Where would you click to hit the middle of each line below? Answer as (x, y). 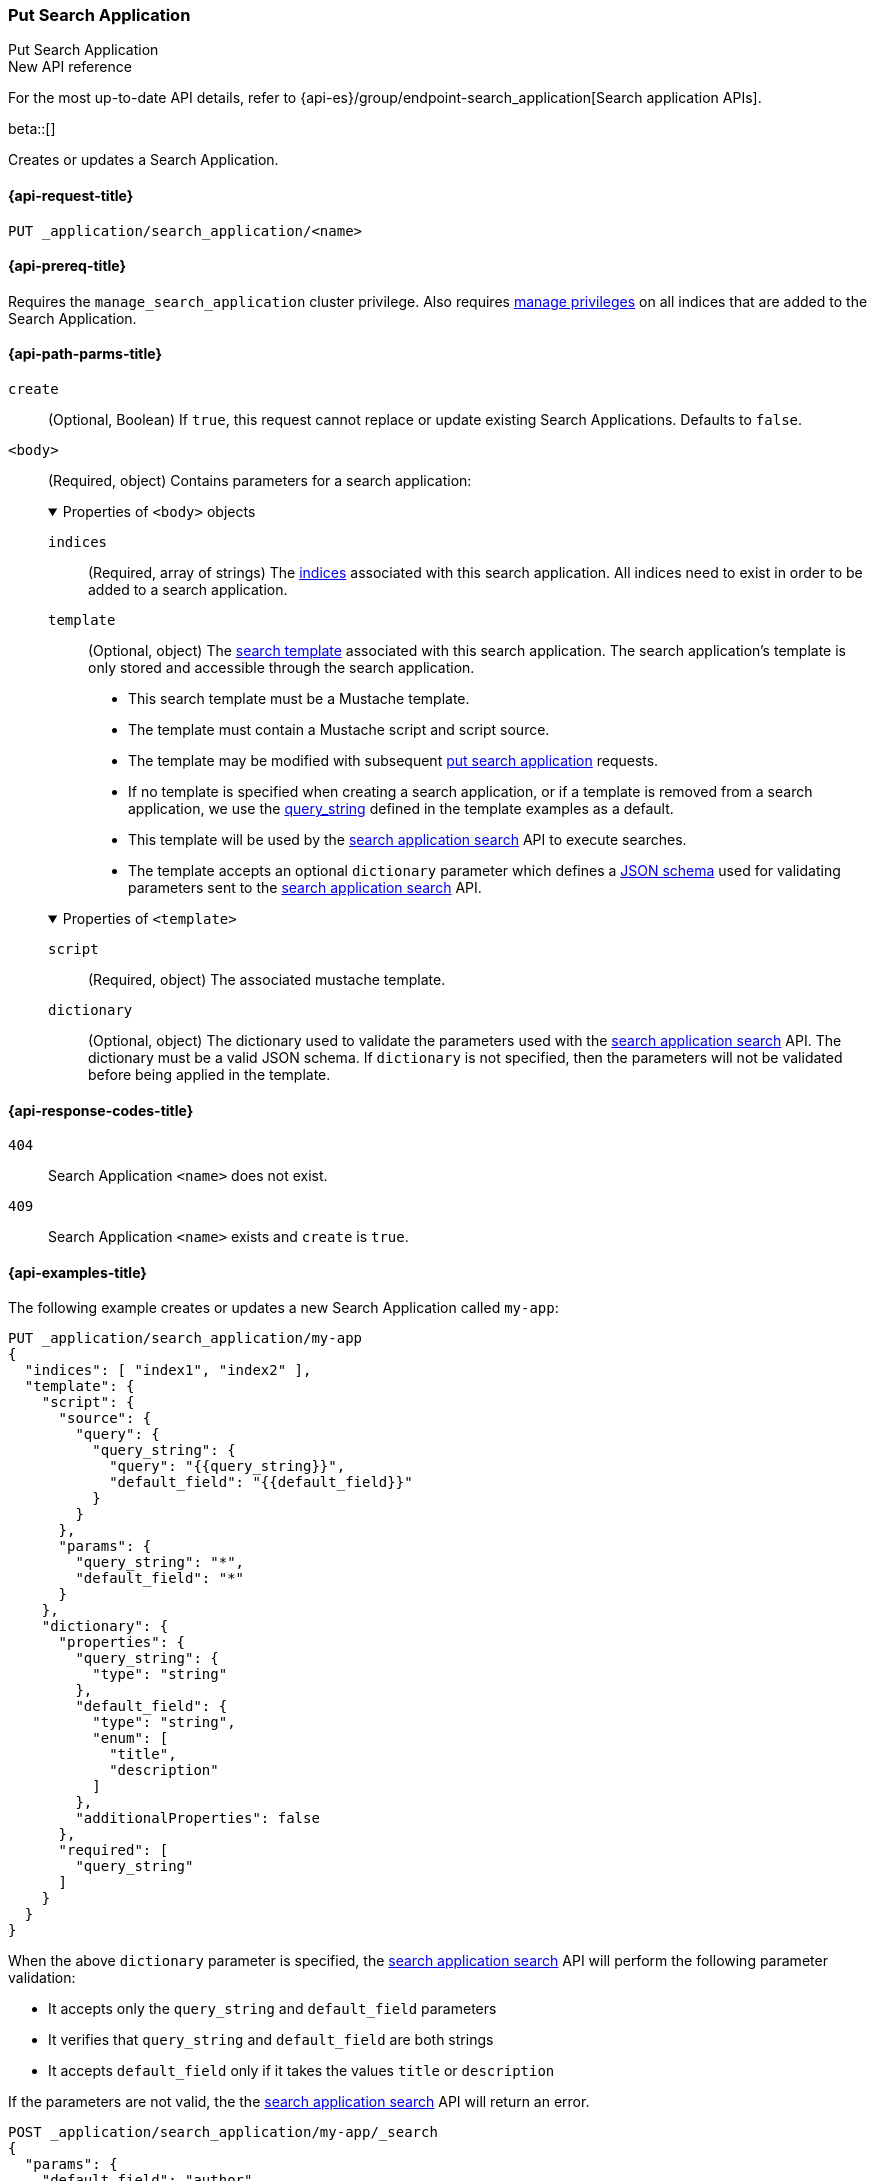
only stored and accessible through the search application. (281, 668)
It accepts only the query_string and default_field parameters (272, 2009)
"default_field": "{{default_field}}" (261, 1482)
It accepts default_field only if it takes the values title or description (301, 2071)
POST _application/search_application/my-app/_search (223, 2132)
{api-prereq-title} (67, 266)
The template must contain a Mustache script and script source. (339, 730)
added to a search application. (188, 590)
